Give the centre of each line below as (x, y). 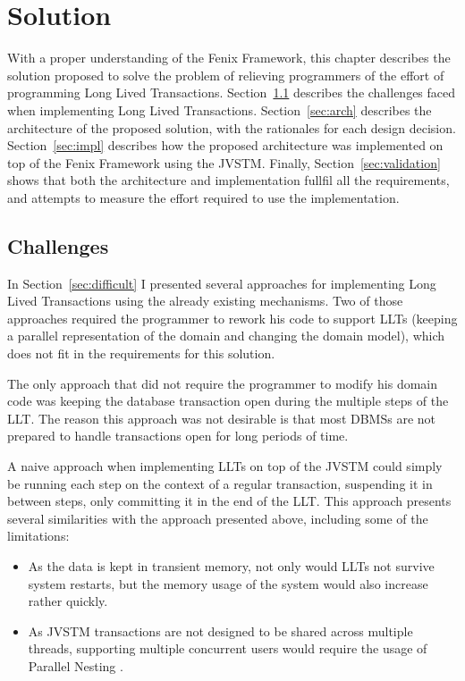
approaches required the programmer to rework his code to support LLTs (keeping (232, 318)
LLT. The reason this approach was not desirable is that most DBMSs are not (221, 418)
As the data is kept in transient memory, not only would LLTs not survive (231, 565)
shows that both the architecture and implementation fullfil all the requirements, (228, 180)
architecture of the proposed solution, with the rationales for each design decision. (232, 127)
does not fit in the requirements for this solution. (141, 353)
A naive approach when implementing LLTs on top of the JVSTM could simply (225, 466)
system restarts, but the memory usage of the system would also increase (228, 583)
